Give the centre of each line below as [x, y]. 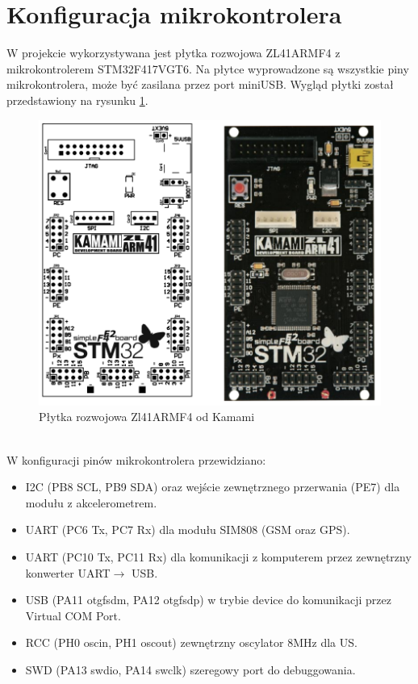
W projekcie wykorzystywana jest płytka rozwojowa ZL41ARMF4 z [173, 53]
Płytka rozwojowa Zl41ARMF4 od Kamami [147, 417]
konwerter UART [68, 572]
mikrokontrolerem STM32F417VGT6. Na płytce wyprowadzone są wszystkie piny [208, 68]
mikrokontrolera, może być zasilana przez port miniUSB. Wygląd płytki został [200, 84]
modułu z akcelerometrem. [91, 502]
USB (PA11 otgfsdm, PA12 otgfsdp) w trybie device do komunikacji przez [208, 600]
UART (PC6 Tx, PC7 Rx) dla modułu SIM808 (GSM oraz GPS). [188, 530]
